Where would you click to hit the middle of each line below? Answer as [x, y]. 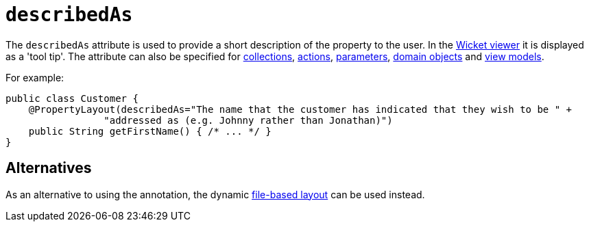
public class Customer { [72, 98]
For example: [35, 77]
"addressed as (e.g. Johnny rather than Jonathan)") [248, 120]
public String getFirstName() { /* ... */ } [150, 131]
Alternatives [49, 168]
